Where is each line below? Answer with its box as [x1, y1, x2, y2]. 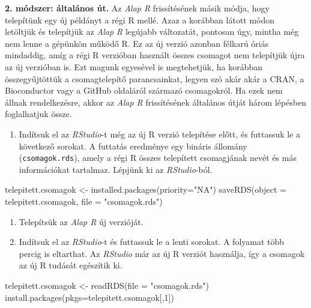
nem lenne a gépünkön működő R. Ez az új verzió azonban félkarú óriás [5, 37, 269, 49]
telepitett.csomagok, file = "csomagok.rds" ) [5, 195, 163, 207]
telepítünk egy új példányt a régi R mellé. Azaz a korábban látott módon [5, 13, 275, 26]
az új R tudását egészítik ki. [19, 259, 122, 271]
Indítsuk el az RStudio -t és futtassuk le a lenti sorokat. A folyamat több [19, 235, 285, 248]
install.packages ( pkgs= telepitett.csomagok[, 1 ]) [5, 291, 174, 303]
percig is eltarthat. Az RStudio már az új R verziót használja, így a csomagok [19, 247, 305, 259]
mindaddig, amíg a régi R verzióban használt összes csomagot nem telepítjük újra [5, 49, 305, 61]
